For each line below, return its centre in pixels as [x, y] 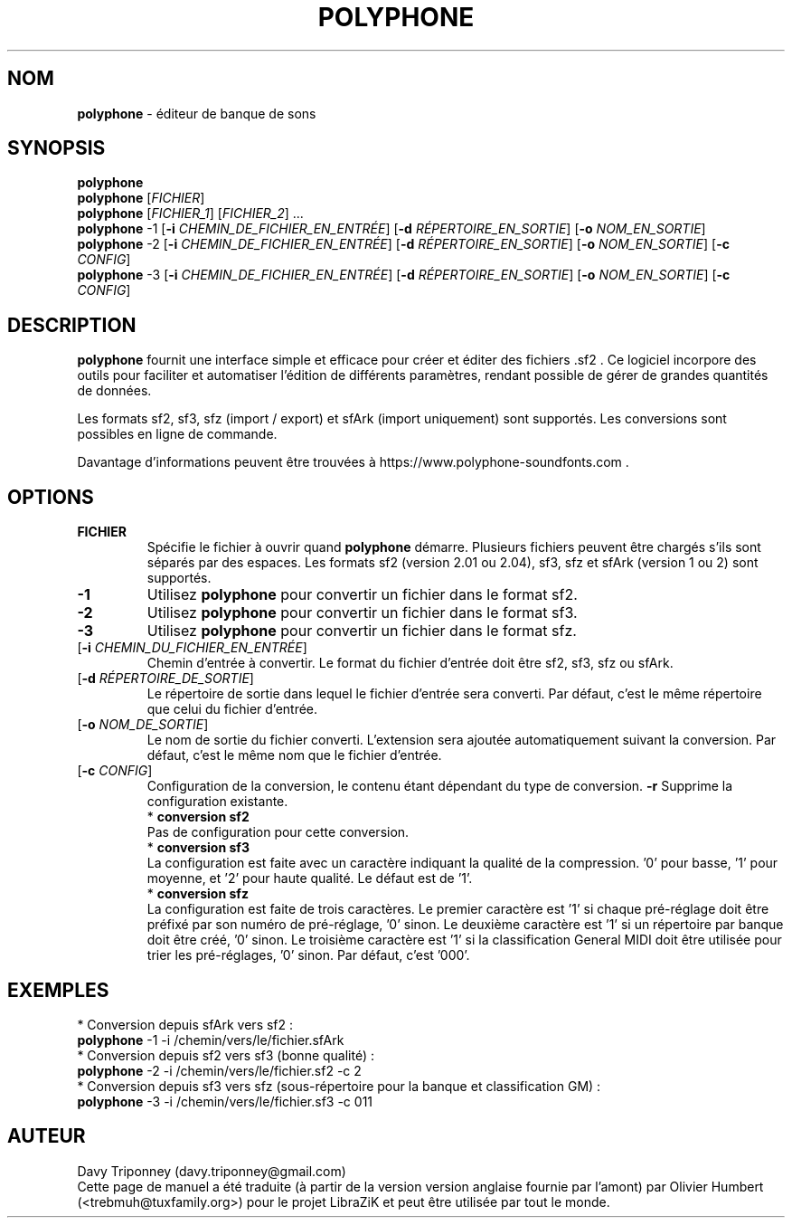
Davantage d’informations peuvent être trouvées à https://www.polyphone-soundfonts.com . [353, 462]
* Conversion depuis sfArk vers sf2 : [185, 1024]
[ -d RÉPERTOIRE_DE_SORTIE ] [165, 679]
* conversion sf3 [198, 848]
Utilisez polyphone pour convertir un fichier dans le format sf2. [362, 595]
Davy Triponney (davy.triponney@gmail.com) [212, 1171]
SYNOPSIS [57, 148]
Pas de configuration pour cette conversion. [278, 832]
